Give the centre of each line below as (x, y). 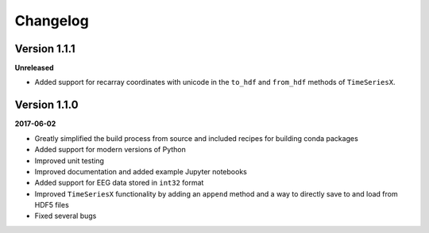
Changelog (52, 21)
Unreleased (35, 68)
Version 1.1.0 (46, 105)
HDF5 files (52, 205)
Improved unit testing (70, 160)
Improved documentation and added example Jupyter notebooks (141, 171)
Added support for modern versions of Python (110, 150)
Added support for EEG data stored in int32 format (119, 183)
